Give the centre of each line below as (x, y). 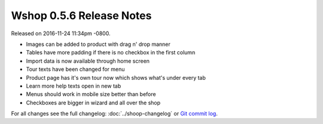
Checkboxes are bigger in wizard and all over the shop (93, 103)
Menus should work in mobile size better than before (91, 94)
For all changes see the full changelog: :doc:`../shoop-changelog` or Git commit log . (114, 114)
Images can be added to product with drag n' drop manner (98, 44)
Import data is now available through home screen (88, 61)
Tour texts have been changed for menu (75, 69)
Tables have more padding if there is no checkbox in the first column (111, 52)
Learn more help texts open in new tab (74, 86)
